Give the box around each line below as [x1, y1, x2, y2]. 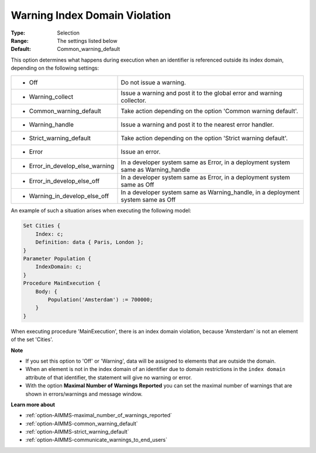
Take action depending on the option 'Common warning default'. [121, 107, 298, 115]
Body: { [35, 288, 58, 295]
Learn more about [11, 401, 56, 408]
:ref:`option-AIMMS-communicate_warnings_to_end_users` [25, 437, 168, 444]
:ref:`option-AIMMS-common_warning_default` [25, 420, 138, 427]
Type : [11, 29, 26, 36]
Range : [11, 37, 29, 44]
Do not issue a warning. [121, 78, 187, 86]
